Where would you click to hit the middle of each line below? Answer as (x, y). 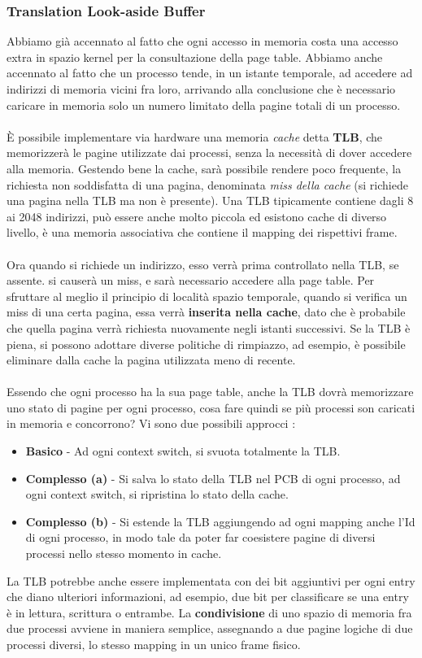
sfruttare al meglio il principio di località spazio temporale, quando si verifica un (207, 296)
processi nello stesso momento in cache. (124, 553)
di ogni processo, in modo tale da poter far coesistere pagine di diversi (200, 537)
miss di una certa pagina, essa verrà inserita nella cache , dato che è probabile (206, 312)
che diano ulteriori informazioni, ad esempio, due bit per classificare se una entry (208, 597)
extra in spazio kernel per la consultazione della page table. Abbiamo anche (195, 57)
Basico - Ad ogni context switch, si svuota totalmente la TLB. (183, 451)
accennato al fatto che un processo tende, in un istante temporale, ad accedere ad (210, 73)
